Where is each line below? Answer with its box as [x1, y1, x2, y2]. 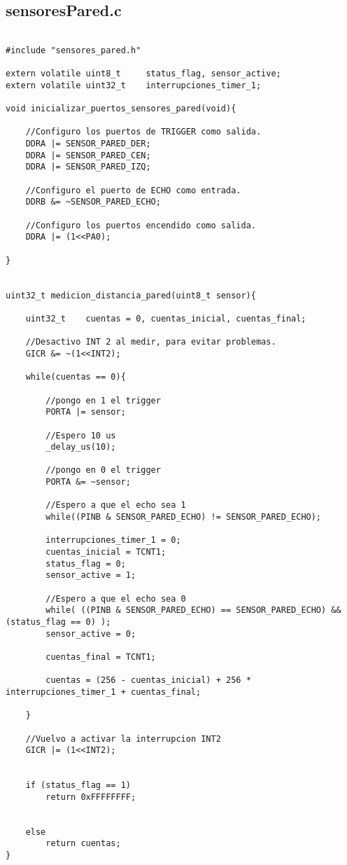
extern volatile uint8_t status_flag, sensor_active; [6, 69, 281, 79]
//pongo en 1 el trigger [45, 395, 161, 406]
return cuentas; [45, 838, 121, 849]
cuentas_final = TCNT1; [45, 651, 156, 662]
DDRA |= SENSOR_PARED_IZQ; [25, 162, 151, 172]
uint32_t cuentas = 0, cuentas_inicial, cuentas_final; [25, 313, 306, 324]
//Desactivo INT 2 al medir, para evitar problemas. [25, 337, 276, 347]
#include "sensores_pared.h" [6, 45, 141, 55]
